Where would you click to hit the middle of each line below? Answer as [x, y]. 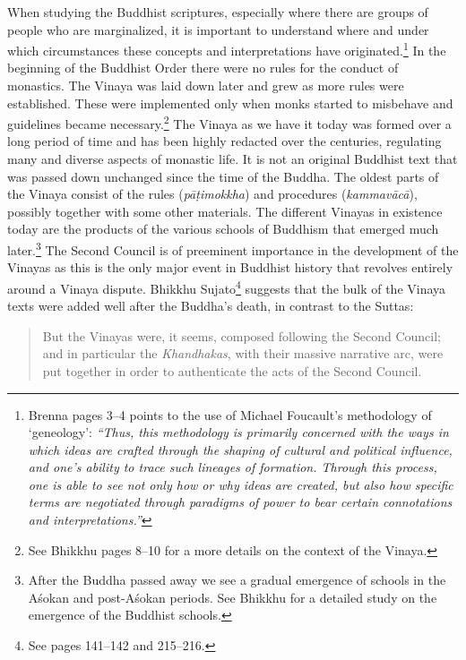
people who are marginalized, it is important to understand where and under [218, 29]
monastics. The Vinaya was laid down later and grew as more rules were [206, 86]
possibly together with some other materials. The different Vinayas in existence [225, 211]
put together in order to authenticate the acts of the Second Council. [232, 370]
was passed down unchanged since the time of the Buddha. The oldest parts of [223, 176]
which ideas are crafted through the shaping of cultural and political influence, [240, 449]
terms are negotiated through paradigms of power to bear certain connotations [240, 502]
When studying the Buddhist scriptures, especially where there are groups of [218, 12]
